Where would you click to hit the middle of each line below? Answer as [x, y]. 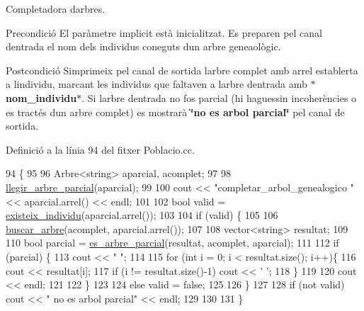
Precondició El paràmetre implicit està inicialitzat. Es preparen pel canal [164, 32]
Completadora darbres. [56, 9]
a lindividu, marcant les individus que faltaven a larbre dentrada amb [157, 84]
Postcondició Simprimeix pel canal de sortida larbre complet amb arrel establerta [182, 70]
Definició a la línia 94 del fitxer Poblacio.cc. [100, 149]
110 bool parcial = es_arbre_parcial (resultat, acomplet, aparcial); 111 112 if [172, 243]
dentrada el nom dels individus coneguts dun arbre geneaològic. [143, 46]
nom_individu [41, 97]
